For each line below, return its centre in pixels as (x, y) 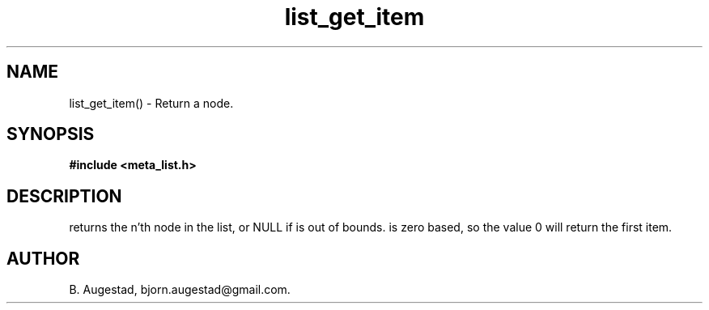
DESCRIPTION (64, 196)
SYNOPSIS (51, 134)
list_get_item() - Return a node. (151, 103)
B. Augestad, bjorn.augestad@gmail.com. (180, 290)
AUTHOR (43, 258)
